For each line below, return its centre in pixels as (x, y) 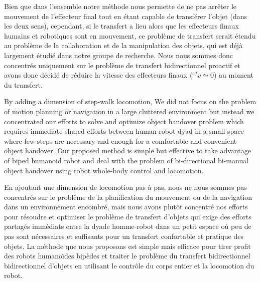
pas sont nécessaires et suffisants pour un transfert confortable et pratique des (124, 236)
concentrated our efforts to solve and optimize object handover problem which (124, 121)
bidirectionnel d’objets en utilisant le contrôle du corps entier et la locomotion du (129, 265)
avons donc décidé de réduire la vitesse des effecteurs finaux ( (98, 75)
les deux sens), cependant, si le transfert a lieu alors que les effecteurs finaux (121, 26)
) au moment (233, 75)
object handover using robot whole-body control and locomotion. (104, 170)
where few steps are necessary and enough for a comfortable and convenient (120, 140)
